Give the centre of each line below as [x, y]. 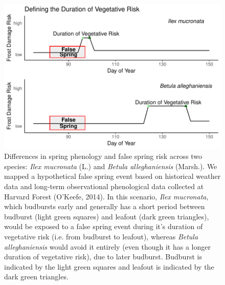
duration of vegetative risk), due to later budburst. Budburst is [103, 257]
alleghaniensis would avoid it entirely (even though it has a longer [107, 246]
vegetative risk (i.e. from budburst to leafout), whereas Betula [101, 236]
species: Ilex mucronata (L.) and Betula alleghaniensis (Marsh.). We [111, 166]
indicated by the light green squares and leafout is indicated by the [109, 266]
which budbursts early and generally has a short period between [105, 206]
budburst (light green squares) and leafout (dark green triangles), [107, 216]
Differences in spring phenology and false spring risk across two [103, 156]
